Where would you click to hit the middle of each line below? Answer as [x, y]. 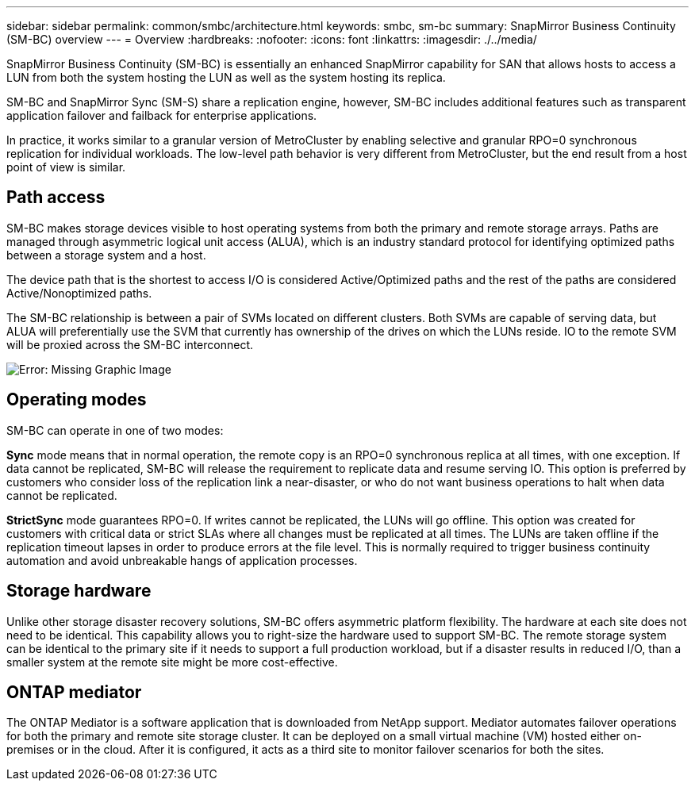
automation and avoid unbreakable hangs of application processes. [182, 560]
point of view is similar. [66, 167]
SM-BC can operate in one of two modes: [115, 430]
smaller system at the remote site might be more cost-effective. [172, 662]
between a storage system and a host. [106, 255]
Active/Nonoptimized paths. [79, 293]
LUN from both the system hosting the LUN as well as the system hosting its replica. [226, 77]
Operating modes [77, 400]
